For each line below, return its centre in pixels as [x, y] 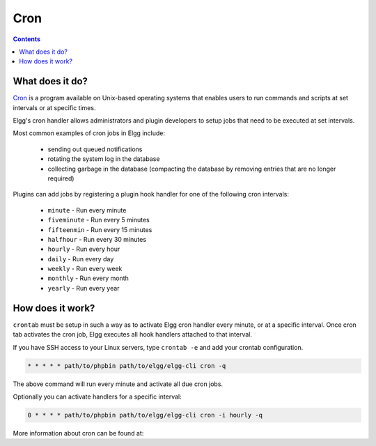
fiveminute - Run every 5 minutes [99, 220]
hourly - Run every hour [84, 249]
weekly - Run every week [85, 269]
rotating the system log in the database [104, 159]
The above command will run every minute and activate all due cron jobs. [118, 384]
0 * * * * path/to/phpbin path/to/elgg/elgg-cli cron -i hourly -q [145, 415]
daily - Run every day [81, 259]
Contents [27, 39]
